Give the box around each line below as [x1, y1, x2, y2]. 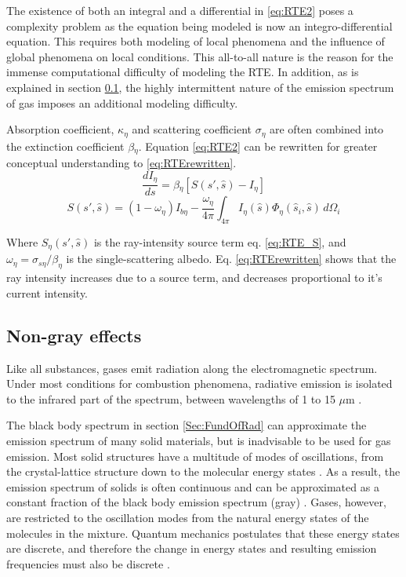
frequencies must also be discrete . [6, 555, 170, 572]
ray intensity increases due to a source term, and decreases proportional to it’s [6, 269, 382, 286]
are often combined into [269, 121, 384, 137]
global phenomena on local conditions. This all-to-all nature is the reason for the [6, 48, 393, 64]
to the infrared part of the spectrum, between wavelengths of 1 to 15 [6, 390, 335, 407]
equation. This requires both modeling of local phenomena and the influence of [6, 33, 385, 49]
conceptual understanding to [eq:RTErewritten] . [6, 155, 237, 171]
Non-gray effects [6, 323, 142, 347]
